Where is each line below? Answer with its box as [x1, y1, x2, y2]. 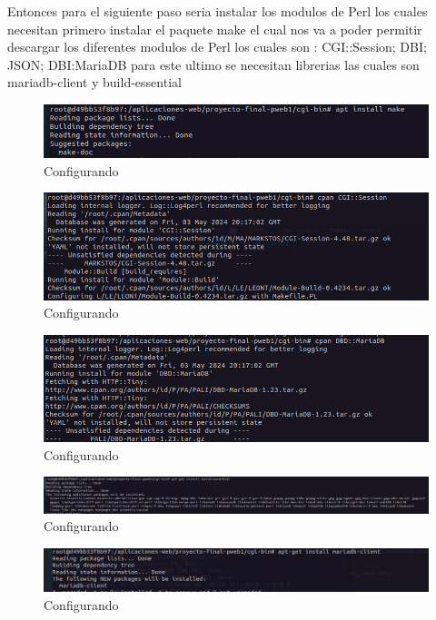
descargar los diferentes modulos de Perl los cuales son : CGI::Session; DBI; [7, 37, 427, 56]
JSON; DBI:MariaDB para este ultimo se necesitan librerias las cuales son [7, 54, 420, 74]
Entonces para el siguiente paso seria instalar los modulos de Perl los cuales [7, 2, 428, 20]
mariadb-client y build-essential [7, 73, 182, 92]
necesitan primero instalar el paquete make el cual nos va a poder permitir [7, 19, 422, 38]
